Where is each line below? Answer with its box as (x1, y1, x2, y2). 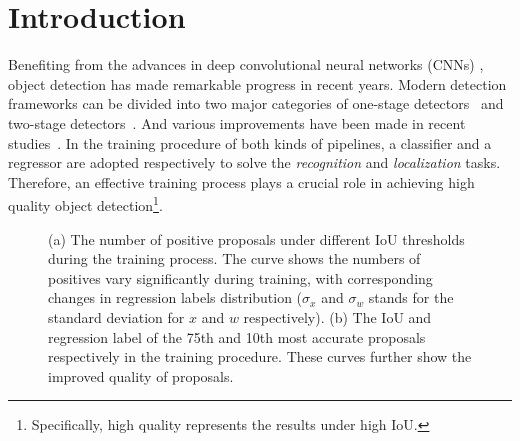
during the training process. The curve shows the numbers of (48, 248, 421, 269)
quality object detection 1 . (8, 192, 163, 215)
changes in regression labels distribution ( (48, 287, 303, 308)
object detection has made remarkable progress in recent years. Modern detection (8, 73, 507, 94)
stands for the (368, 287, 454, 308)
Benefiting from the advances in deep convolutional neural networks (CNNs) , (8, 54, 484, 75)
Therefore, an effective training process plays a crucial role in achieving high (8, 171, 475, 192)
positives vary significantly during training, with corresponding (48, 267, 433, 288)
